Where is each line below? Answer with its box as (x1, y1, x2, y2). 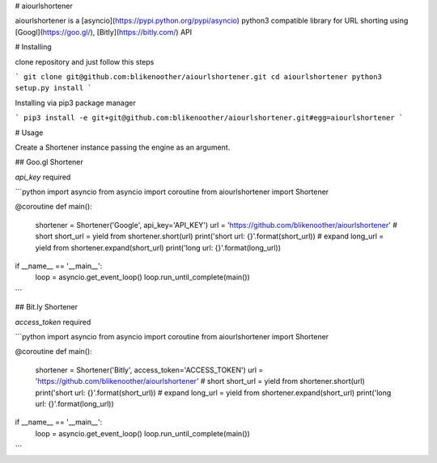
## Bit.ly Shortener (15, 302, 78, 312)
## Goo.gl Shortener (15, 158, 84, 167)
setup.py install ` (15, 83, 92, 93)
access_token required (15, 317, 91, 326)
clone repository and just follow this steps (15, 57, 155, 66)
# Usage (15, 128, 44, 137)
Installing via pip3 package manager (15, 98, 137, 107)
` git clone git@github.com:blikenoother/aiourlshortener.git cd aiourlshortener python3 (15, 72, 382, 81)
